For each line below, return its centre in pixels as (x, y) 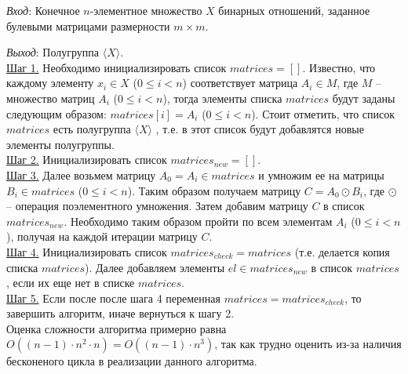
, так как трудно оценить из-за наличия (308, 344)
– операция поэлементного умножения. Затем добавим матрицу (157, 206)
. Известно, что (339, 67)
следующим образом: (56, 113)
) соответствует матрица (240, 83)
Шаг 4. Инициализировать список (87, 251)
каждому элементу (50, 83)
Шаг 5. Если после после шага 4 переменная (113, 298)
